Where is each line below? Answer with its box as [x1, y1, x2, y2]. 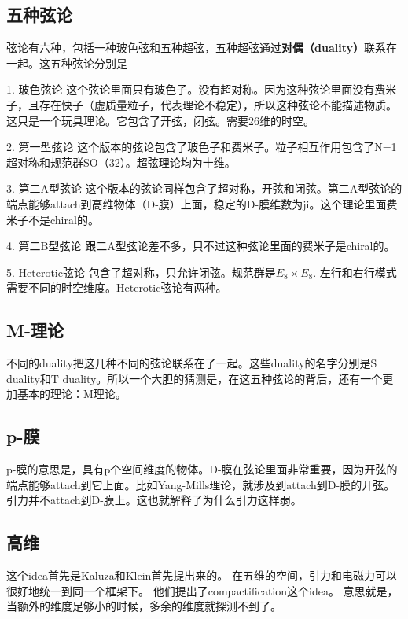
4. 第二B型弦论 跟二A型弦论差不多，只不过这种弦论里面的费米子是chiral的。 [6, 238, 395, 254]
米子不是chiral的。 [6, 211, 99, 227]
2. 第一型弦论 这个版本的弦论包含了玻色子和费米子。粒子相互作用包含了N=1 [6, 138, 397, 155]
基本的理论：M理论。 [17, 385, 127, 402]
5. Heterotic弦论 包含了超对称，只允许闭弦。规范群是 [6, 263, 276, 280]
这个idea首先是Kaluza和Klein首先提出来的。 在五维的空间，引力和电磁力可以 [6, 567, 398, 584]
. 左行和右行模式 [313, 263, 397, 280]
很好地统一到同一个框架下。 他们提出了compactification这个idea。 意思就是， [6, 582, 399, 599]
